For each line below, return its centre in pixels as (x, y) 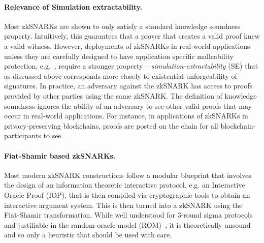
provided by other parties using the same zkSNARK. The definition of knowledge (130, 95)
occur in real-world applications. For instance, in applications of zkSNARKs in (126, 116)
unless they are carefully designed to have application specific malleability (119, 56)
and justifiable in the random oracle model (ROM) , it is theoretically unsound (127, 224)
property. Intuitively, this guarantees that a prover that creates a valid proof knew (132, 36)
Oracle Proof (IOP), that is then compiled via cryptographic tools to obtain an (127, 194)
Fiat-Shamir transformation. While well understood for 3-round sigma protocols (128, 215)
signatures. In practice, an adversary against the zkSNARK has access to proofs (128, 86)
